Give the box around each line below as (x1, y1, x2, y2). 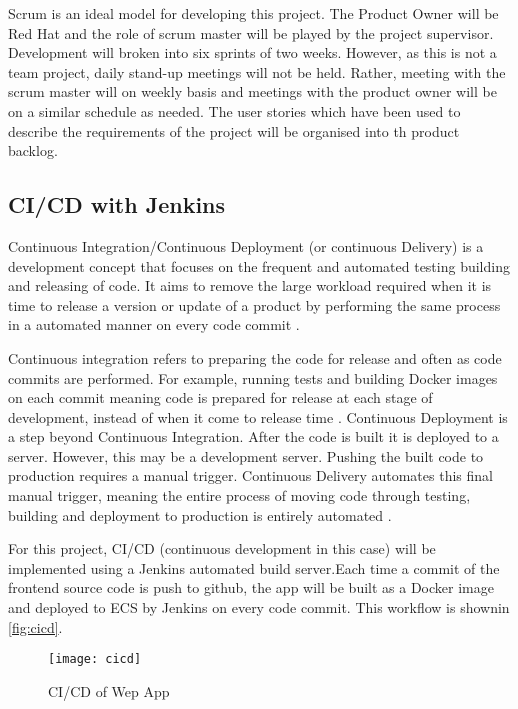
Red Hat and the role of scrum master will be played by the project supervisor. (8, 22, 494, 43)
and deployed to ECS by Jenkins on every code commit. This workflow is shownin (8, 597, 510, 618)
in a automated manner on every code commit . (8, 314, 300, 335)
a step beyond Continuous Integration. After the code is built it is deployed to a (8, 426, 499, 447)
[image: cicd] (48, 652, 142, 667)
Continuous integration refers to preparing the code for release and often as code (8, 347, 502, 368)
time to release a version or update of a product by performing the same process (8, 294, 501, 315)
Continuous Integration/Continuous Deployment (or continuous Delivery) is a (8, 235, 484, 256)
